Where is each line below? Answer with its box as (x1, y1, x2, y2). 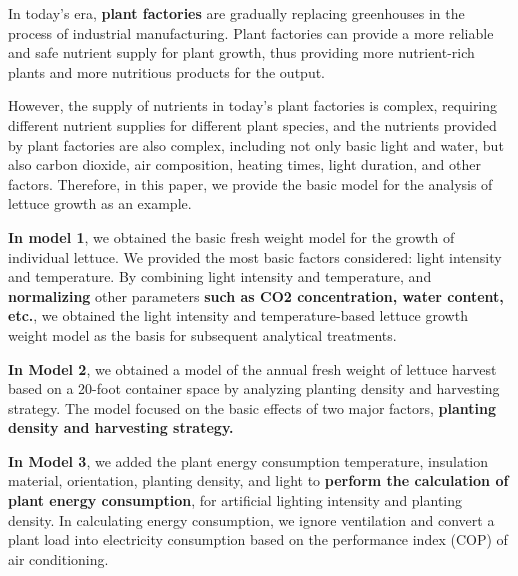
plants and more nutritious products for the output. (8, 61, 326, 82)
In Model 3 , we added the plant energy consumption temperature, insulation (8, 450, 489, 471)
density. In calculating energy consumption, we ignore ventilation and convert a (8, 509, 495, 530)
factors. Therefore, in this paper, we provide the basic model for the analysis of (8, 173, 493, 194)
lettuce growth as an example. (8, 193, 192, 214)
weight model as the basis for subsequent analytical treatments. (8, 324, 397, 345)
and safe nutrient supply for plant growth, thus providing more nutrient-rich (8, 42, 475, 63)
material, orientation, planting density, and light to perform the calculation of (8, 470, 509, 491)
